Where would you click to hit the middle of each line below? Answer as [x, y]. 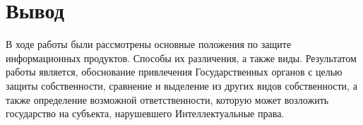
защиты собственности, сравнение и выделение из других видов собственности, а [181, 85]
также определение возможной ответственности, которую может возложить [167, 99]
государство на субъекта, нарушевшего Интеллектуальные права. [145, 113]
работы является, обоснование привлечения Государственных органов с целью [174, 72]
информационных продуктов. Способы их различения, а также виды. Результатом [181, 58]
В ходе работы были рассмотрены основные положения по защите [149, 44]
